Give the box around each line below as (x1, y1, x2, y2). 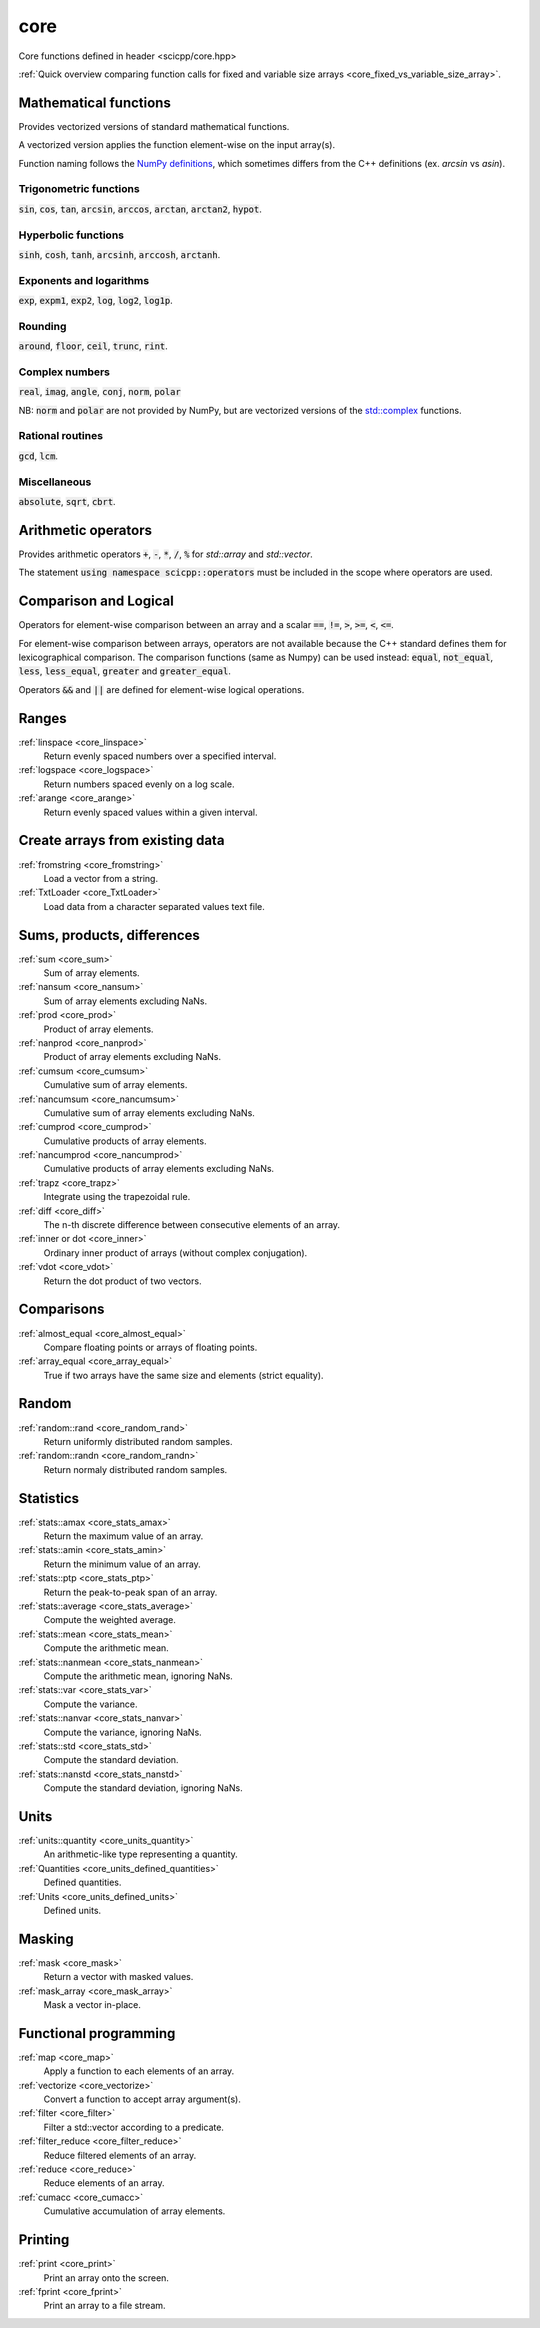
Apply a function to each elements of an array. (43, 2065, 235, 2077)
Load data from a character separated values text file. (43, 900, 265, 912)
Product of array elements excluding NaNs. (43, 1051, 222, 1063)
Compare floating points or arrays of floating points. (43, 1341, 258, 1353)
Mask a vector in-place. (43, 1999, 142, 2011)
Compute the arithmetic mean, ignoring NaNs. (43, 1670, 234, 1682)
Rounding (18, 319, 67, 333)
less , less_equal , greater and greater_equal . (18, 665, 232, 677)
